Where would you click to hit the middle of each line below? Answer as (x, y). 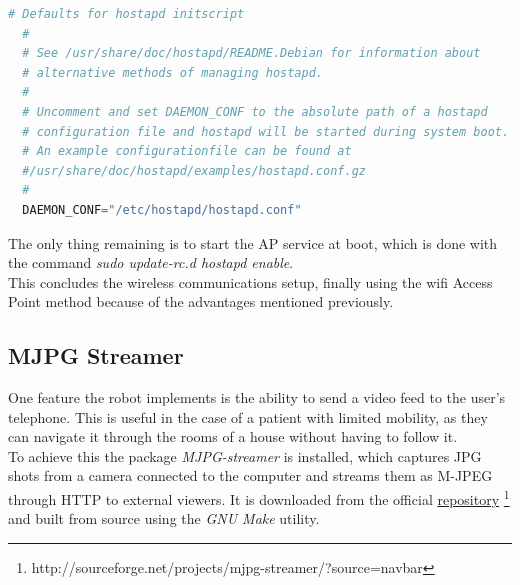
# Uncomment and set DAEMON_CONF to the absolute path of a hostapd (255, 111)
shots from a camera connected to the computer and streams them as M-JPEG (250, 475)
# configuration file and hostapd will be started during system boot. (266, 131)
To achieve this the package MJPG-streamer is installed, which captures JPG (245, 455)
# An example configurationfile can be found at (187, 151)
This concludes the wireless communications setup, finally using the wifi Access (250, 281)
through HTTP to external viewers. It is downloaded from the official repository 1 (259, 497)
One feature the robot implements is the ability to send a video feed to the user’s (257, 397)
